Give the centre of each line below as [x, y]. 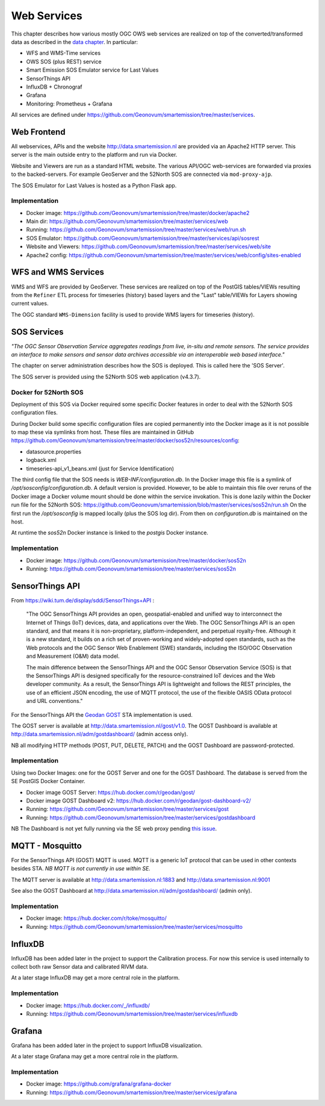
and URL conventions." [54, 701]
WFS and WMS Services [58, 272]
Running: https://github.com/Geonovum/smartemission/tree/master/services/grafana [132, 1092]
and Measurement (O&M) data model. [73, 656]
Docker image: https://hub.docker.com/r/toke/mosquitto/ [96, 918]
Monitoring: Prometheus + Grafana [69, 104]
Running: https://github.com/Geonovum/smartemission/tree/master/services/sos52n [131, 569]
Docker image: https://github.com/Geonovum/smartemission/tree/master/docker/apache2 [138, 213]
